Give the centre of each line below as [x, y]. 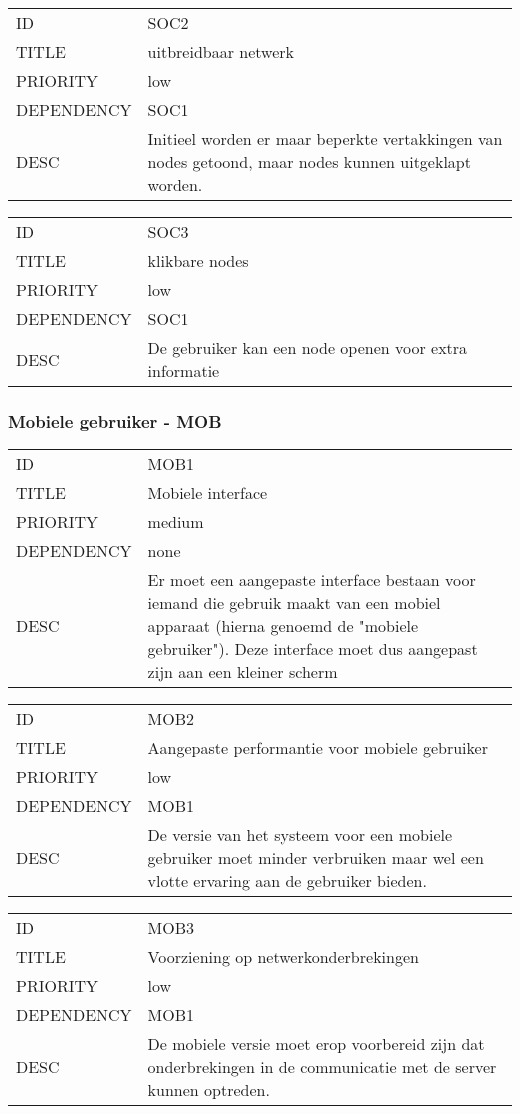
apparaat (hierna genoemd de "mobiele [283, 626]
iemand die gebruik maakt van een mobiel [294, 603]
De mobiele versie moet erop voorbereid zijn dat [316, 1044]
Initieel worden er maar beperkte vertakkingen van [325, 138]
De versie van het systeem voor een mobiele [300, 835]
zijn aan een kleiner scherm [242, 672]
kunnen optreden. [208, 1090]
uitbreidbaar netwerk [220, 51]
